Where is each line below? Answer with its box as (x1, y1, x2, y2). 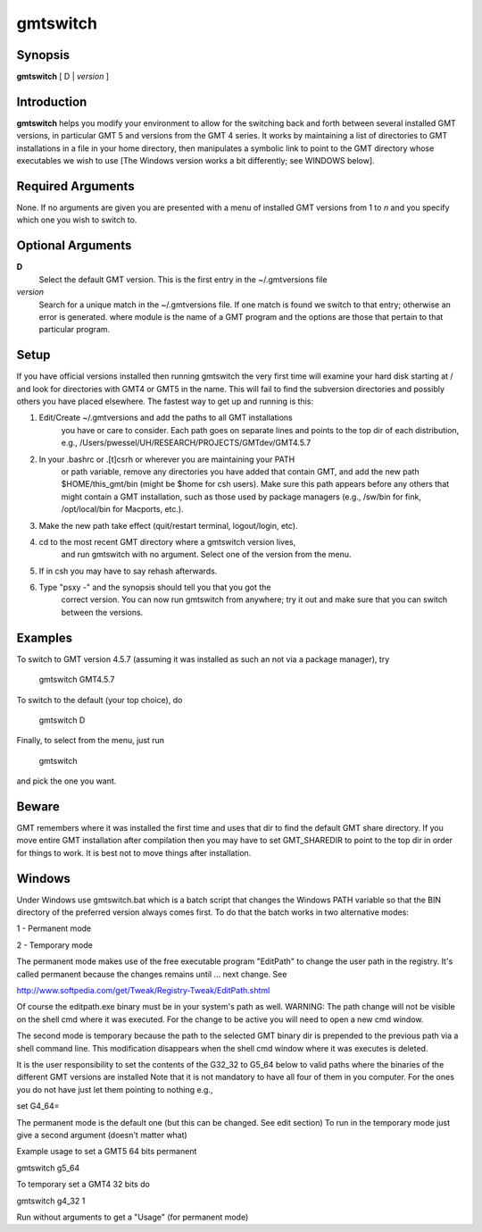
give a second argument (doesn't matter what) (16, 1129, 187, 1140)
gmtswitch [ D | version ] (16, 71, 110, 82)
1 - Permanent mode (16, 923, 92, 934)
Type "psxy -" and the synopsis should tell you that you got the (38, 582, 271, 593)
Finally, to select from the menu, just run (16, 735, 165, 746)
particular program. (38, 324, 111, 335)
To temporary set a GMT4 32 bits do (16, 1179, 151, 1190)
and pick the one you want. (16, 775, 117, 786)
